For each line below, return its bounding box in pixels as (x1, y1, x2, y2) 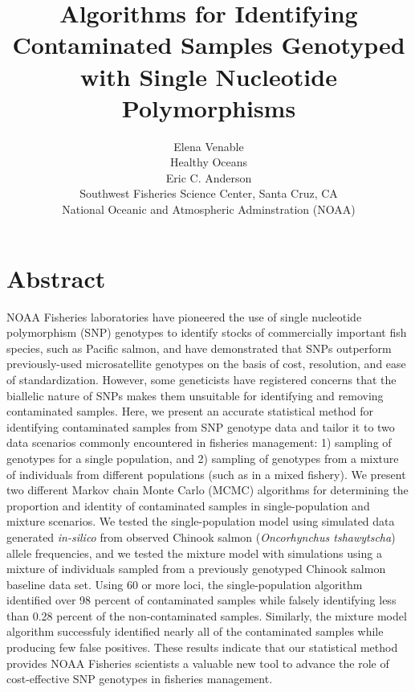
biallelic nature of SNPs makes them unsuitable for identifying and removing (6, 387, 384, 403)
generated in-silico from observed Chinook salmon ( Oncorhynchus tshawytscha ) (6, 528, 396, 545)
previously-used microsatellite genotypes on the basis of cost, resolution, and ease (6, 355, 406, 372)
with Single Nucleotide (80, 59, 337, 92)
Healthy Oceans (169, 154, 248, 170)
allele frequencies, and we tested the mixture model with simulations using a (6, 544, 382, 561)
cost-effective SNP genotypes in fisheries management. (6, 670, 273, 687)
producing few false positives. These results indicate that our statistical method (6, 639, 398, 656)
